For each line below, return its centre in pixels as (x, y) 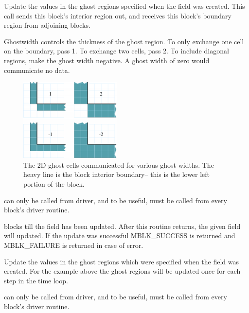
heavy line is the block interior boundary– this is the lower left (117, 174)
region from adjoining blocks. (47, 25)
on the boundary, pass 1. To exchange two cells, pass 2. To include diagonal (116, 51)
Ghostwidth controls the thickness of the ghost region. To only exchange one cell (124, 41)
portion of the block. (54, 184)
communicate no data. (37, 70)
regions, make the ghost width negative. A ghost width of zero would (107, 60)
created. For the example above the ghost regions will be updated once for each (122, 271)
